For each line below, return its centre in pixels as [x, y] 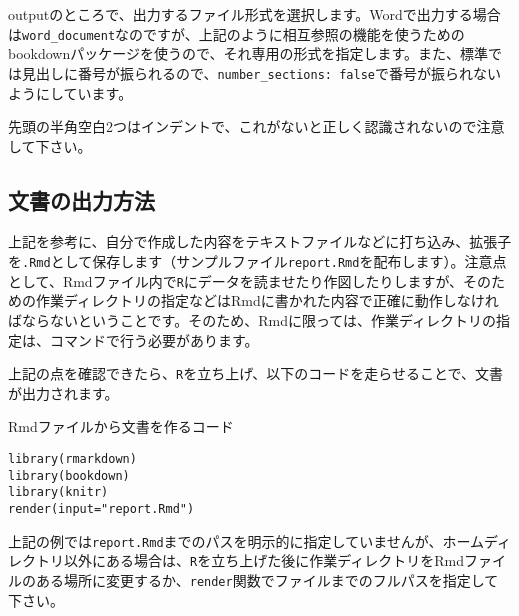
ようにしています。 [70, 92]
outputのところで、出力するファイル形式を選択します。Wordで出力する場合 [254, 14]
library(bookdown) [69, 475]
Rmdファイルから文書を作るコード [121, 426]
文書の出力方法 [81, 199]
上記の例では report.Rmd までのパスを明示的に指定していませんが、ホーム [246, 540]
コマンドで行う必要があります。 [154, 339]
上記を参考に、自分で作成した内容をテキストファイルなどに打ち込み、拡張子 [260, 241]
